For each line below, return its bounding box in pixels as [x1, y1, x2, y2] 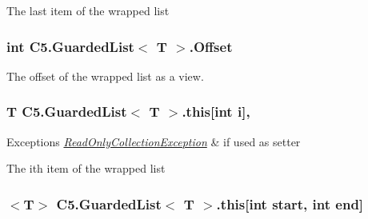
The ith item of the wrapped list [6, 160, 166, 177]
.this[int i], [182, 102, 250, 121]
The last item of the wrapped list [6, 2, 170, 18]
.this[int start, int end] [216, 193, 364, 213]
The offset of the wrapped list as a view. [6, 67, 204, 84]
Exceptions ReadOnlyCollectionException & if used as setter [6, 133, 301, 149]
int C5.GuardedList [6, 36, 134, 56]
